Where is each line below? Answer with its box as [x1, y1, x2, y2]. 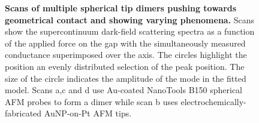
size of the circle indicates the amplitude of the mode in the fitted [5, 72, 246, 84]
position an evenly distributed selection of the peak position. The [5, 60, 245, 72]
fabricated [5, 107, 42, 119]
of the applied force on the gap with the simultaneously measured [5, 36, 246, 49]
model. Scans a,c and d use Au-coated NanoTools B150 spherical [5, 84, 243, 96]
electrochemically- [180, 95, 246, 107]
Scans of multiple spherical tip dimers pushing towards [5, 2, 237, 14]
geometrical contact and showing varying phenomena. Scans [5, 13, 255, 26]
